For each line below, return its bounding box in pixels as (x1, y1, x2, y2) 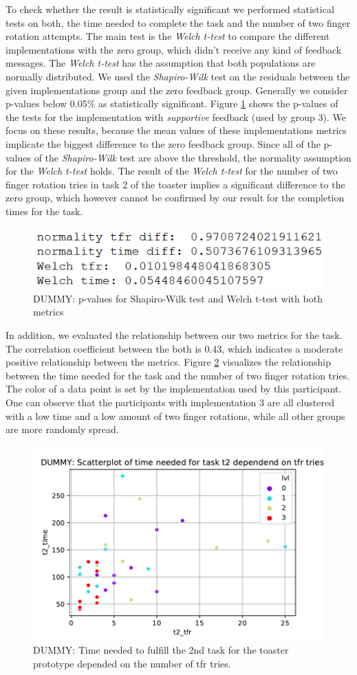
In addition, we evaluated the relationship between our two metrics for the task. (6, 327, 343, 342)
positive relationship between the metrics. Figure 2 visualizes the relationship (6, 355, 331, 369)
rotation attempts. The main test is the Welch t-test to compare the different (6, 29, 330, 43)
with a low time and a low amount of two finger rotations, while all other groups (6, 408, 345, 423)
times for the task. (6, 203, 83, 218)
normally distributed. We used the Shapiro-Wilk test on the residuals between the (6, 69, 350, 83)
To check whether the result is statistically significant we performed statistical (6, 2, 334, 16)
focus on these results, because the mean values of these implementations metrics (6, 123, 347, 137)
